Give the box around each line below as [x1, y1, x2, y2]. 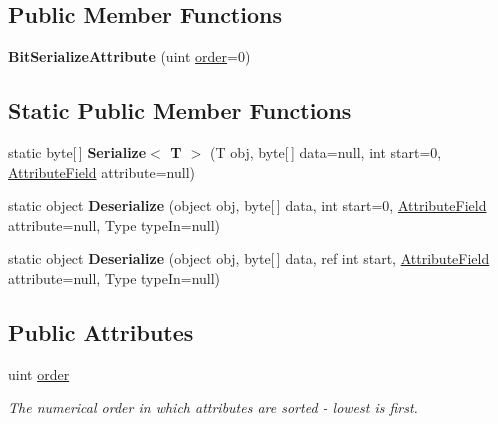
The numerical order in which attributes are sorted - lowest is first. [8, 397, 418, 418]
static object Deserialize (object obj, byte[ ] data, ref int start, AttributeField [8, 248, 490, 269]
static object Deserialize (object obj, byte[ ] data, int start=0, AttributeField [8, 195, 487, 216]
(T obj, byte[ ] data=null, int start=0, [210, 142, 442, 162]
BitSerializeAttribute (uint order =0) [8, 46, 251, 67]
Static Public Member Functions [8, 95, 352, 126]
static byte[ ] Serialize [8, 142, 147, 162]
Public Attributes [8, 316, 194, 347]
